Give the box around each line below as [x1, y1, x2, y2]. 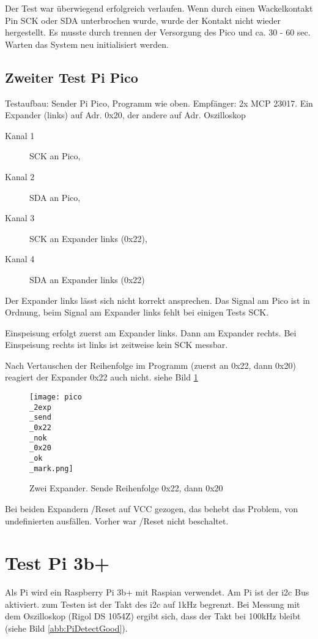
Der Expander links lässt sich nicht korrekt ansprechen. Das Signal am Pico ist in [5, 293, 310, 306]
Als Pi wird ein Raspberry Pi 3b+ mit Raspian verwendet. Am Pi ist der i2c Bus [5, 586, 309, 599]
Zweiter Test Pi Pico [5, 67, 138, 86]
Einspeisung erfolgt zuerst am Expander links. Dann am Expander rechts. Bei [5, 326, 297, 339]
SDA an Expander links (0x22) [29, 273, 145, 285]
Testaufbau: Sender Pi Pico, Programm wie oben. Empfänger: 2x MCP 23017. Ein [5, 96, 313, 109]
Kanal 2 [5, 170, 35, 183]
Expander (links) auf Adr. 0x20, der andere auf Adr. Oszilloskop [5, 108, 246, 121]
